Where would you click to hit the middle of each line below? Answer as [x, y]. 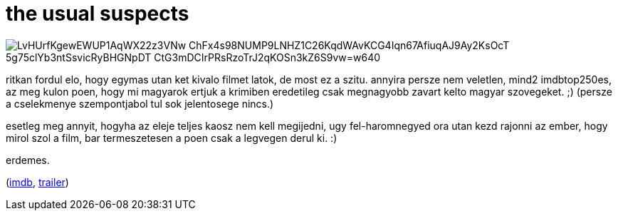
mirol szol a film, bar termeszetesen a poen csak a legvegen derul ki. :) [172, 138]
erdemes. [28, 160]
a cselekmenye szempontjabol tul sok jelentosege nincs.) [140, 103]
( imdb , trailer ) [37, 182]
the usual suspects [98, 14]
